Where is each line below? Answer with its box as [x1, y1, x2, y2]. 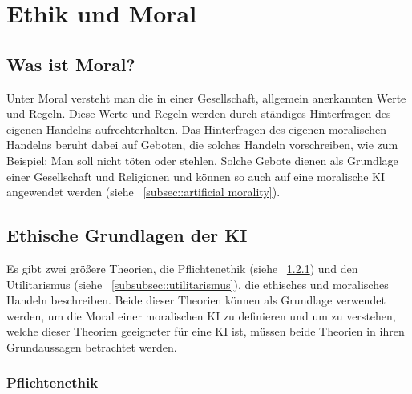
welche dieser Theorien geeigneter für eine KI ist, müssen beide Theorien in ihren [6, 323, 405, 340]
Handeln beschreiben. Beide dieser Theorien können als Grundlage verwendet [6, 291, 386, 308]
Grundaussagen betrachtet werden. [6, 338, 177, 355]
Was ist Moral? [6, 51, 135, 76]
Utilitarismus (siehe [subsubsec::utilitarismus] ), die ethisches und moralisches [6, 275, 389, 292]
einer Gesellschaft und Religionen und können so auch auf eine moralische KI [6, 167, 386, 184]
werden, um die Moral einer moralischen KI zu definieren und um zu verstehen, [6, 307, 396, 324]
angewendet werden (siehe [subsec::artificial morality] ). [6, 183, 281, 200]
